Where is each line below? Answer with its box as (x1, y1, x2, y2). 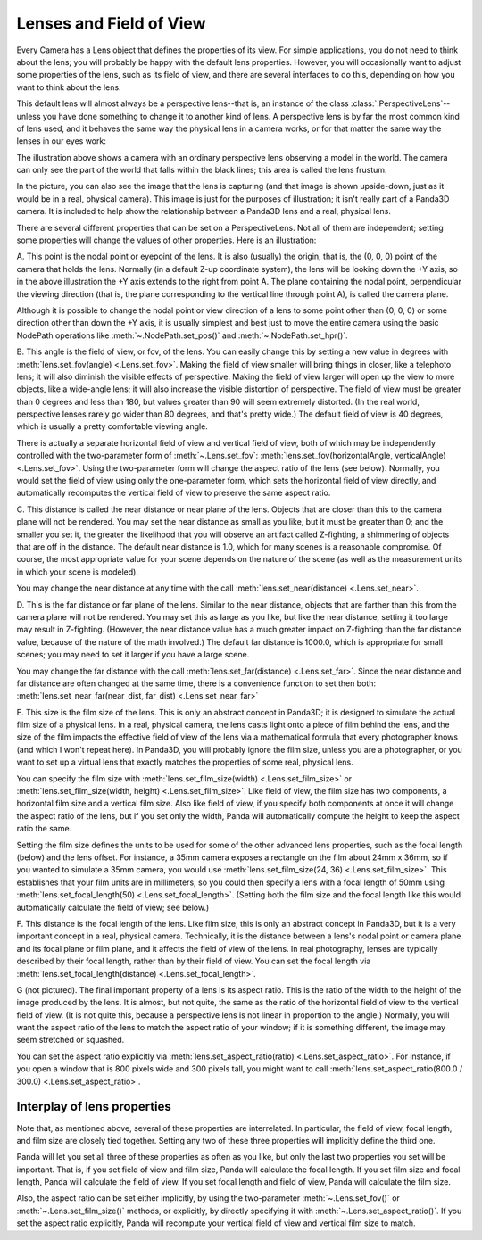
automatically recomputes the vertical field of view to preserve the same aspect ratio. (16, 487, 331, 499)
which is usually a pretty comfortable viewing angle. (16, 421, 209, 432)
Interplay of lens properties (16, 1099, 171, 1114)
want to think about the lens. (16, 81, 121, 93)
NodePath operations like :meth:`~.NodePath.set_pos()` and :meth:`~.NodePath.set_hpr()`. (16, 330, 348, 341)
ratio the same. (16, 823, 72, 834)
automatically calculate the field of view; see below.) (16, 902, 210, 913)
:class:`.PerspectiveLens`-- (350, 98, 451, 109)
